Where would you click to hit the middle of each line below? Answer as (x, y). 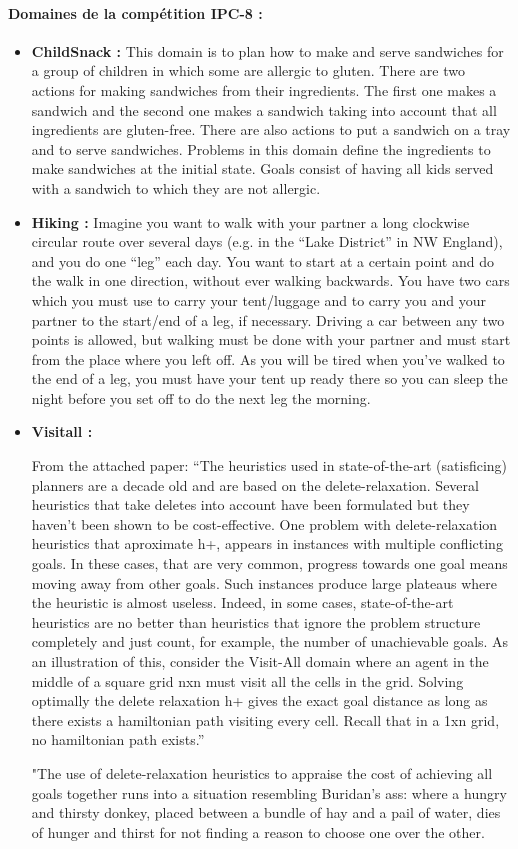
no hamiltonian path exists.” (118, 739)
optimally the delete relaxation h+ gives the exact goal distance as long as (259, 700)
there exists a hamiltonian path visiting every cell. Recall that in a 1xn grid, (265, 719)
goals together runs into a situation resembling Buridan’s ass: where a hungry (269, 792)
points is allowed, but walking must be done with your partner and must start (271, 339)
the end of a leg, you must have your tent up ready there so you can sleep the (269, 378)
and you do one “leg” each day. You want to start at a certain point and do (262, 260)
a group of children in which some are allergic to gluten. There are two (248, 70)
